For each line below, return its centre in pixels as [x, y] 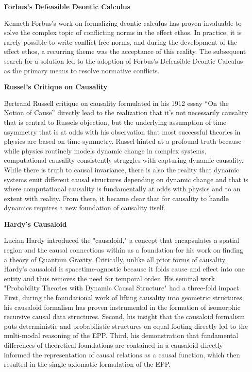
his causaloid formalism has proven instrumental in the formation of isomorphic [122, 307]
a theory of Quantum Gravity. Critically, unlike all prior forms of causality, [116, 259]
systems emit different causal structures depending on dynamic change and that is [126, 179]
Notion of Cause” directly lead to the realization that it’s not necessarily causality [126, 112]
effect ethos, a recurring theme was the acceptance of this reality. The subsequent [125, 51]
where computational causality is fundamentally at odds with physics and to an [122, 189]
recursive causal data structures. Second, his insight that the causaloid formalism [125, 316]
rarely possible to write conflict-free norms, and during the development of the [120, 42]
